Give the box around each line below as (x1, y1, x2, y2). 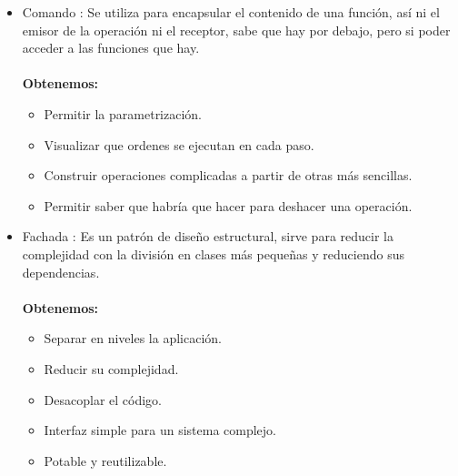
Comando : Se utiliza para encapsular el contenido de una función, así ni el (22, 3, 440, 21)
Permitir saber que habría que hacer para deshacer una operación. (44, 196, 413, 215)
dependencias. (22, 262, 100, 281)
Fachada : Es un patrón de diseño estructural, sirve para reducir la (22, 227, 393, 246)
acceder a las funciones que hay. (22, 38, 200, 57)
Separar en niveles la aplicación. (44, 329, 222, 348)
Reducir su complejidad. (44, 359, 179, 378)
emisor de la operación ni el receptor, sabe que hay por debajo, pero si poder (22, 20, 451, 39)
